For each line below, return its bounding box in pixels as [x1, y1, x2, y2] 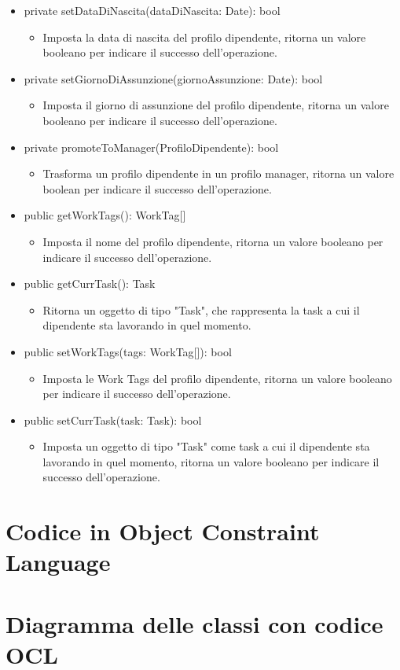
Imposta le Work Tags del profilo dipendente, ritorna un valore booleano [42, 370, 392, 386]
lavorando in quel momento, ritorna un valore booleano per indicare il [42, 453, 380, 469]
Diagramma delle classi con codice [6, 607, 383, 639]
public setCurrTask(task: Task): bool [24, 411, 202, 428]
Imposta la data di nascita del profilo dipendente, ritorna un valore [42, 28, 366, 45]
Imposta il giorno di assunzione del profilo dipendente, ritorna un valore [42, 97, 389, 113]
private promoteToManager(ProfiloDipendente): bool [24, 138, 279, 155]
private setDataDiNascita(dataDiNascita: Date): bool [24, 2, 281, 18]
